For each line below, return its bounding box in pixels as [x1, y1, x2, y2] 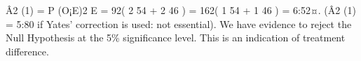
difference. [6, 43, 49, 58]
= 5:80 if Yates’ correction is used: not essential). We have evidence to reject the [6, 16, 352, 31]
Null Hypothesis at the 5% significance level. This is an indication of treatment [6, 30, 346, 45]
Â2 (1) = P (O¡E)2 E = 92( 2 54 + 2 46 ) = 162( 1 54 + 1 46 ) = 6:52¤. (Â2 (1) [6, 3, 356, 17]
